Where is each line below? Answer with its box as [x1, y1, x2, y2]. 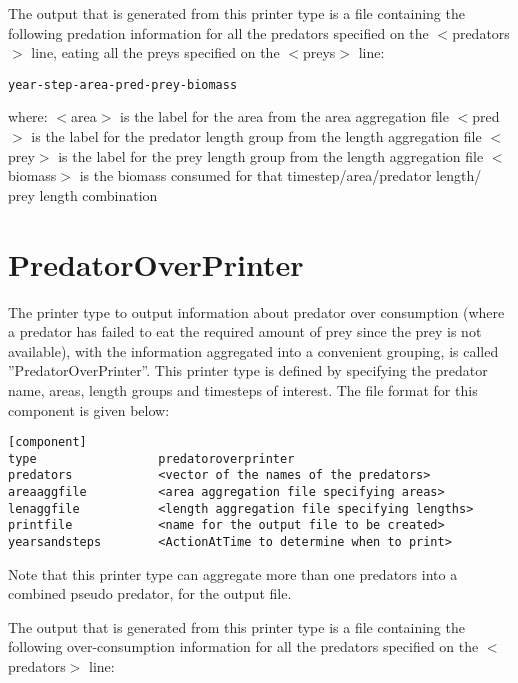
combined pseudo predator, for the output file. [8, 583, 292, 604]
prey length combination [8, 184, 158, 205]
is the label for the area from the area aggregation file [120, 106, 449, 127]
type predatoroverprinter [8, 451, 295, 466]
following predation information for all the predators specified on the [8, 22, 429, 43]
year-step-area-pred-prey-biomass [8, 77, 238, 92]
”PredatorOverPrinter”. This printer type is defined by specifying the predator [8, 360, 488, 381]
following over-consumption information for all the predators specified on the [8, 636, 479, 657]
